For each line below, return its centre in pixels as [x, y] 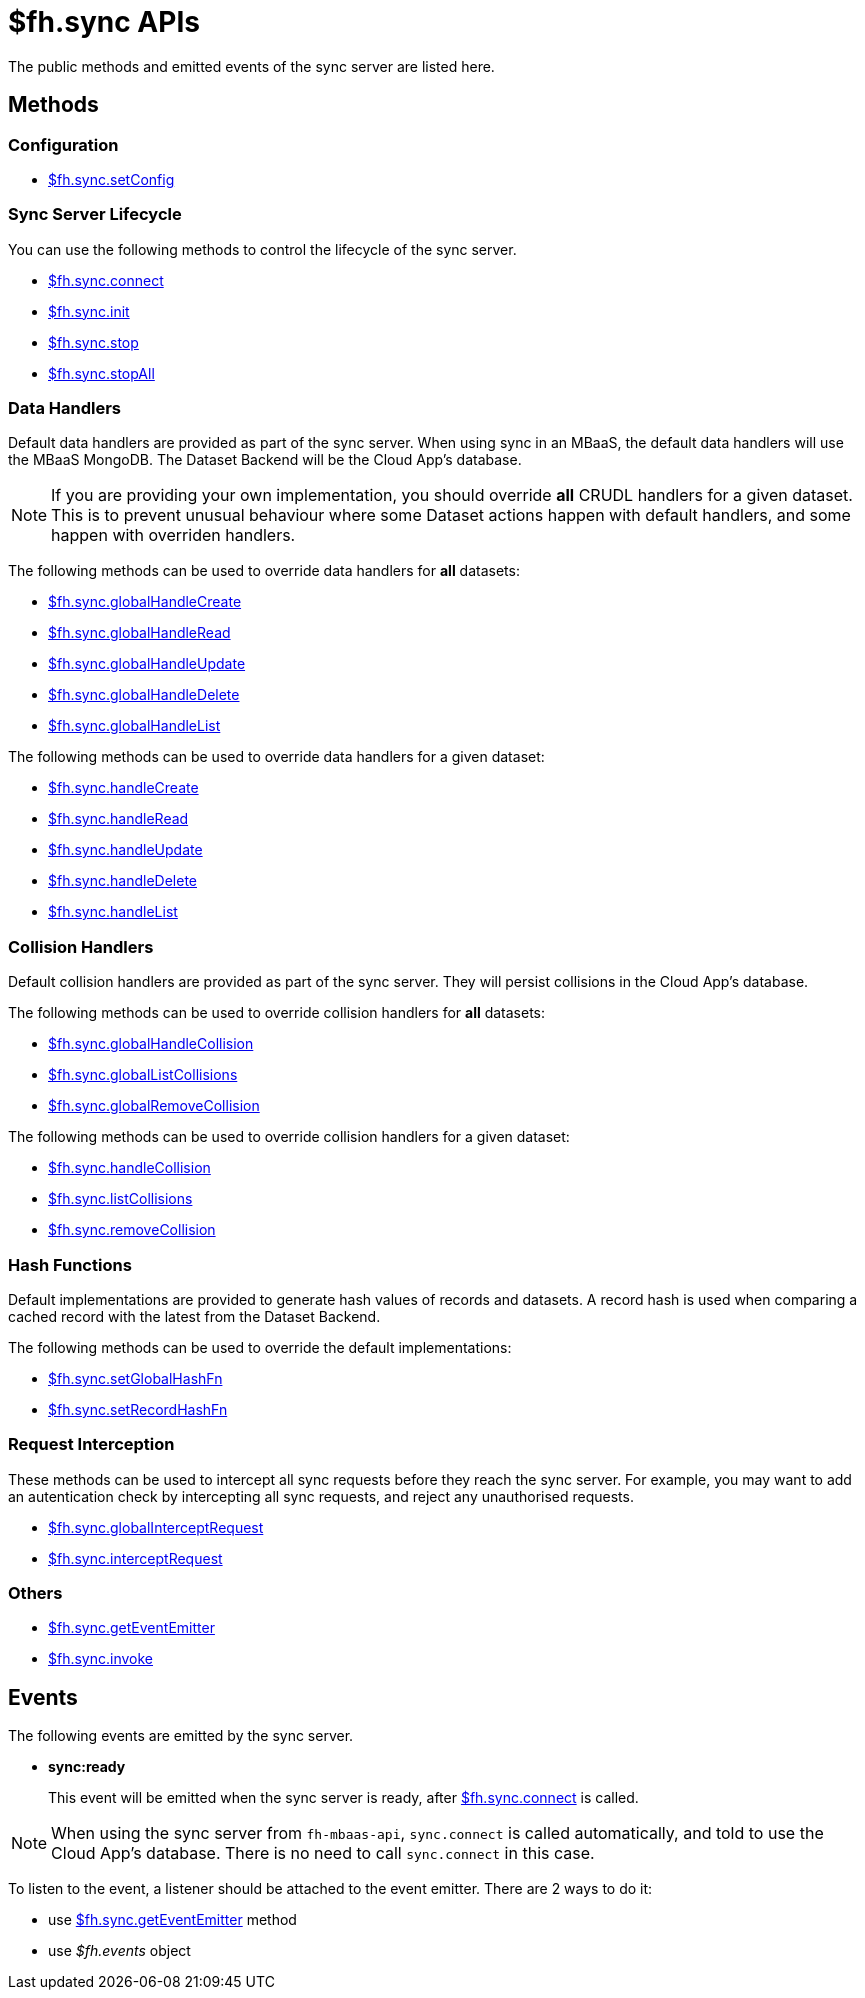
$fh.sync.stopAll [101, 373]
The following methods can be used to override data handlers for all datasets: [264, 571]
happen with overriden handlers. [173, 535]
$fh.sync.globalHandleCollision [151, 1044]
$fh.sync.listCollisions [120, 1199]
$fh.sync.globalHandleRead [139, 633]
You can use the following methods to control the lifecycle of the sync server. [262, 249]
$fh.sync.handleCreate [123, 788]
